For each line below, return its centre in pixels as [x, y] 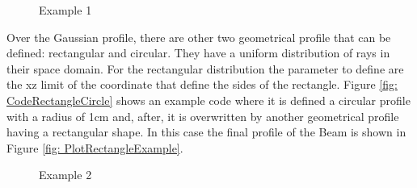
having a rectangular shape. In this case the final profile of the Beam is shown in [206, 132]
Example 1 [65, 10]
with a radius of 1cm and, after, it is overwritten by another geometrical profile [203, 116]
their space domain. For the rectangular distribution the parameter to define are [205, 68]
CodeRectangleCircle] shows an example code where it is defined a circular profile [208, 100]
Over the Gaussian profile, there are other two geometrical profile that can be [199, 37]
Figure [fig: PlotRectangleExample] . [95, 147]
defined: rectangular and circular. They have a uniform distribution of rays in [198, 53]
